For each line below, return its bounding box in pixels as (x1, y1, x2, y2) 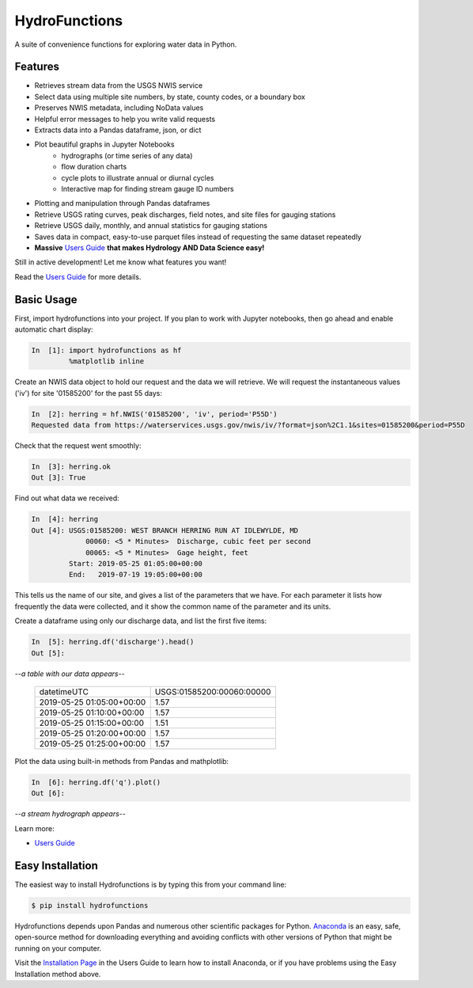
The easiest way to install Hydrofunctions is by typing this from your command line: (14, 880, 287, 889)
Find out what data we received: (14, 493, 120, 503)
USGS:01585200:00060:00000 (154, 686, 271, 697)
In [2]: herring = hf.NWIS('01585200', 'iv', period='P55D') (31, 409, 278, 419)
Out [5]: (31, 648, 66, 657)
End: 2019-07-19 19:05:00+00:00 (68, 570, 203, 579)
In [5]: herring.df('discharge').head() (31, 637, 195, 647)
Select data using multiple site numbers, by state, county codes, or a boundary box (34, 92, 306, 101)
